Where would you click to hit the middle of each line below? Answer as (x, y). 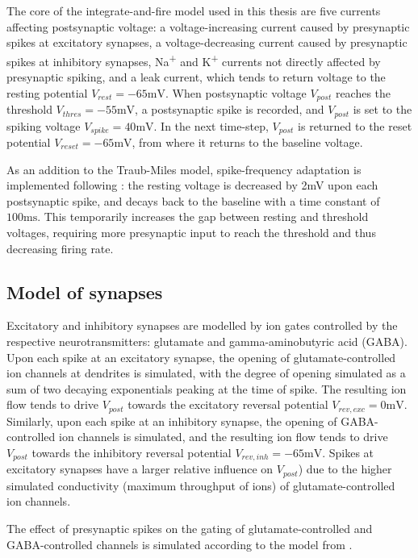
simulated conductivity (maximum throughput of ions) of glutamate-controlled (201, 485)
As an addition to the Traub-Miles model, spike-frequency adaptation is (184, 169)
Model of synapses (85, 291)
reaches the (363, 92)
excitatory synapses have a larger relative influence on (140, 469)
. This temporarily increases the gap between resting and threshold (203, 217)
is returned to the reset (355, 125)
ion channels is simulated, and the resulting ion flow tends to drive (223, 437)
